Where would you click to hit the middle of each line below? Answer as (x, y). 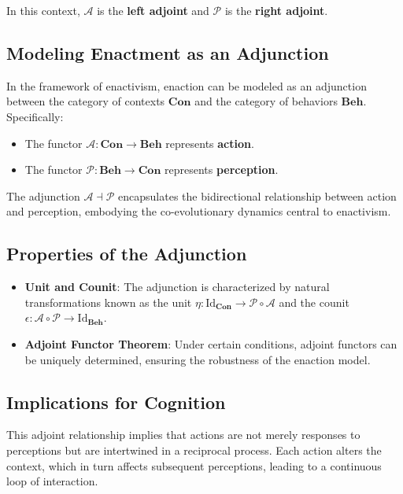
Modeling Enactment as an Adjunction (168, 52)
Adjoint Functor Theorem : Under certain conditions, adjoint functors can (211, 343)
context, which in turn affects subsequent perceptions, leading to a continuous (194, 465)
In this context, (43, 10)
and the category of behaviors (266, 101)
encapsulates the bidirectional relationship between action (257, 195)
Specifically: (35, 116)
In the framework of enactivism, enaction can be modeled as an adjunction (187, 85)
